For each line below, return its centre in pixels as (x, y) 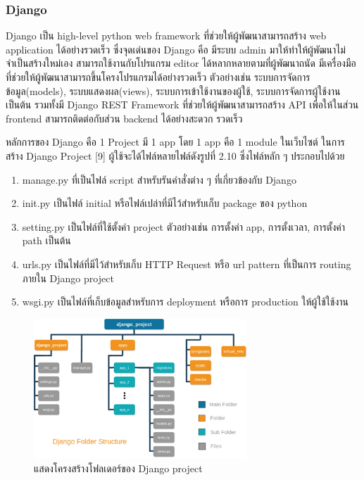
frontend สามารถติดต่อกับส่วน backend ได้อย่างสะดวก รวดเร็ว (124, 118)
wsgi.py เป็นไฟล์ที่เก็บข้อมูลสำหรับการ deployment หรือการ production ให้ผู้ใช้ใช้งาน (185, 302)
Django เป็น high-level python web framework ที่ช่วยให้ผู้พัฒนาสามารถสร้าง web (166, 36)
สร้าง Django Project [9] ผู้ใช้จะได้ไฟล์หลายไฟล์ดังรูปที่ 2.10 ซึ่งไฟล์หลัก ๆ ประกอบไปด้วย (175, 155)
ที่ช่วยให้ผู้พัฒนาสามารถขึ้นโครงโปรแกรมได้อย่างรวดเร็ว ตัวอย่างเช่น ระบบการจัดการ (158, 77)
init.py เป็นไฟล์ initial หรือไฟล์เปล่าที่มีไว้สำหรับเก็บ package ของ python (165, 203)
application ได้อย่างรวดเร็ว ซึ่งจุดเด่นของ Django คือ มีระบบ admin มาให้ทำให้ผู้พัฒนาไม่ (176, 49)
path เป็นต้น (46, 240)
